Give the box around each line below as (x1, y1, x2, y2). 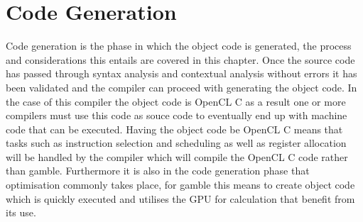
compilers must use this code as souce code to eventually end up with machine (6, 108, 347, 123)
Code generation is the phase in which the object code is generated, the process (6, 38, 352, 53)
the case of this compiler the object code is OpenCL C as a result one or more (6, 94, 346, 109)
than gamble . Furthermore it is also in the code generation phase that (6, 163, 310, 178)
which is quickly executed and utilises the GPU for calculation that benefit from (6, 191, 355, 206)
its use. (6, 205, 36, 220)
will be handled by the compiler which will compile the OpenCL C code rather (6, 149, 348, 164)
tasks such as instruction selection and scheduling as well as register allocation (6, 135, 347, 150)
